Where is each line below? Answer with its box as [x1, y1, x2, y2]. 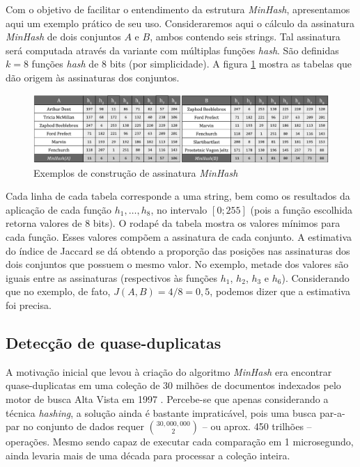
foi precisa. [6, 298, 52, 312]
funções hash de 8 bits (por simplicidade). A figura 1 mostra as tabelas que [31, 56, 352, 71]
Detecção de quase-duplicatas [6, 332, 221, 354]
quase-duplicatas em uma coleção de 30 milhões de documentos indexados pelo [6, 378, 341, 393]
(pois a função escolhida [250, 202, 352, 216]
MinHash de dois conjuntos [6, 29, 121, 44]
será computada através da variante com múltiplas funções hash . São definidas [6, 42, 339, 57]
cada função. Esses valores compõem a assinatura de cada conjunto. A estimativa [6, 230, 352, 244]
